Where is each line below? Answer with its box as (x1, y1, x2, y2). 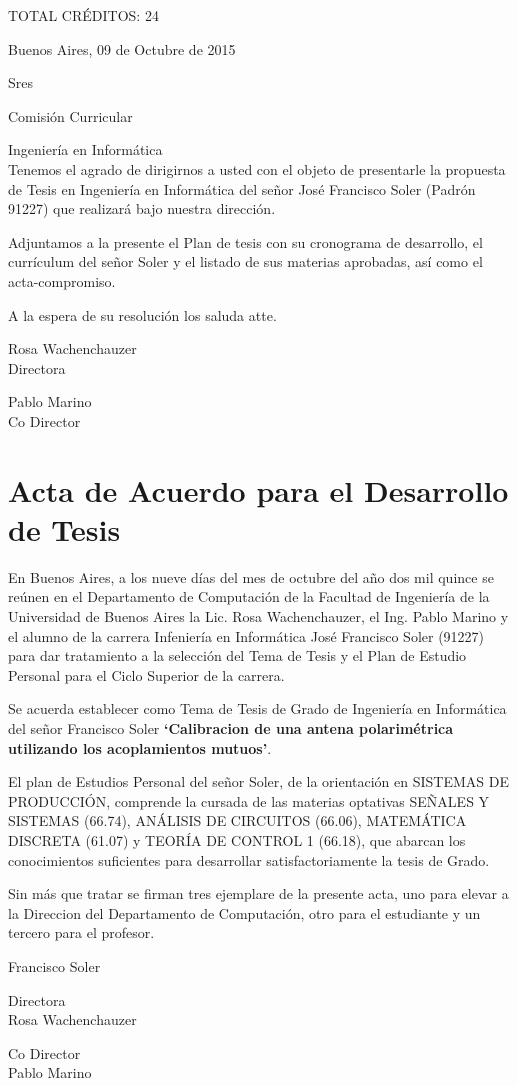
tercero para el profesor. (8, 922, 155, 943)
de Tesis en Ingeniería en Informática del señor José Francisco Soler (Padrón (8, 178, 476, 199)
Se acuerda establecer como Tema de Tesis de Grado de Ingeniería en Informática (8, 698, 507, 719)
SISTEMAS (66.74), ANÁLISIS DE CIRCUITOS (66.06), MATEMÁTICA (8, 810, 467, 831)
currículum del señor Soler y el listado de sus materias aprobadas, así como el (8, 251, 483, 272)
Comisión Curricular (8, 105, 133, 126)
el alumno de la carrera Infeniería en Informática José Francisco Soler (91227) (8, 625, 485, 646)
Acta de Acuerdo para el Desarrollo (8, 469, 509, 510)
